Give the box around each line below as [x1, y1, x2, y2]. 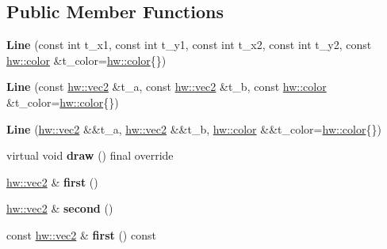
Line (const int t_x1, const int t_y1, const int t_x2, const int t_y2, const [6, 36, 372, 53]
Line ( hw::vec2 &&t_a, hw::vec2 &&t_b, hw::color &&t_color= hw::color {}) [6, 120, 381, 137]
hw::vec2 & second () [6, 200, 113, 217]
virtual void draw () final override [6, 147, 174, 164]
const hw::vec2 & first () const [6, 226, 156, 243]
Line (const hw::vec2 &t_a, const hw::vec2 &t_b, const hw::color [6, 78, 327, 95]
